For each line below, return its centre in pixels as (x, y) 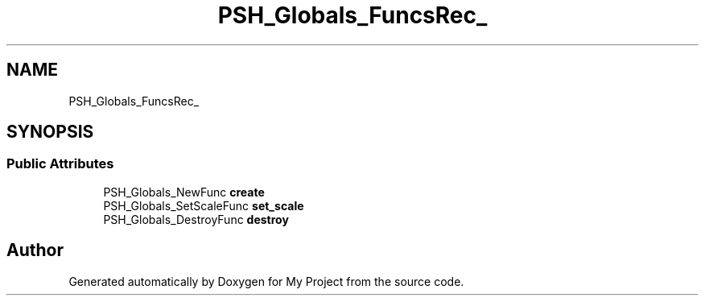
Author (35, 250)
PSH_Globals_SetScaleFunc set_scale (204, 205)
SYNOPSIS (50, 132)
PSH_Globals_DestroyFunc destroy (196, 219)
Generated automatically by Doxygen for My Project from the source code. (266, 281)
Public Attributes (60, 164)
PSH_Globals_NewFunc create (184, 192)
